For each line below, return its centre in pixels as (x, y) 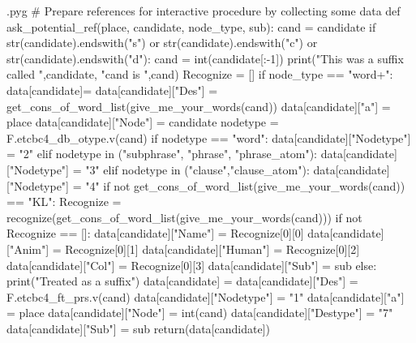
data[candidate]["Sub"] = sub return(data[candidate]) (138, 328)
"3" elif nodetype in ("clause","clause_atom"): (197, 169)
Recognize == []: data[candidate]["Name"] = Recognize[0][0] (155, 233)
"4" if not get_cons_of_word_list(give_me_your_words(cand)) (245, 185)
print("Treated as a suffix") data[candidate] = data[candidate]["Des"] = (182, 281)
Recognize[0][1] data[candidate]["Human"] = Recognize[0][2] (212, 249)
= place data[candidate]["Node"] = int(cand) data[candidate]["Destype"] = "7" (200, 313)
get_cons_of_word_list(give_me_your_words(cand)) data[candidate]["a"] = (199, 106)
